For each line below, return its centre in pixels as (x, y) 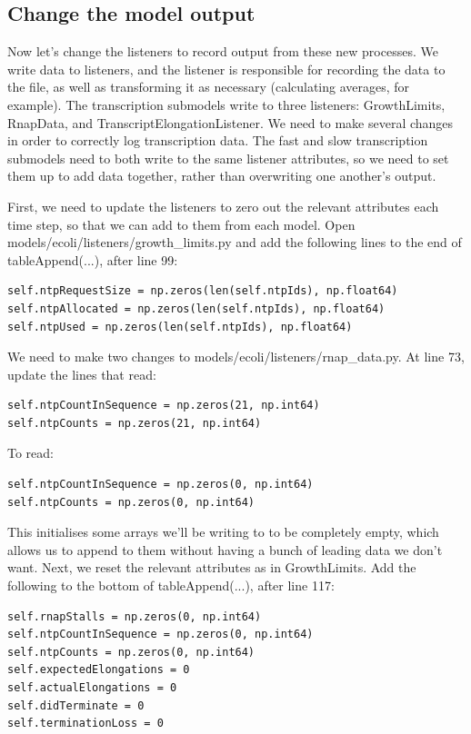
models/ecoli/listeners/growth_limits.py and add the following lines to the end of (235, 242)
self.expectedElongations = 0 (99, 670)
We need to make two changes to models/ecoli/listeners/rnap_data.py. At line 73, (236, 357)
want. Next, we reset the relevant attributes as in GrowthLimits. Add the (212, 567)
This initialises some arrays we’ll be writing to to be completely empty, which (223, 532)
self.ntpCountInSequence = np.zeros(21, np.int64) (164, 406)
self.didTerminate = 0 (76, 705)
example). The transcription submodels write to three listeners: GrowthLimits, (226, 104)
